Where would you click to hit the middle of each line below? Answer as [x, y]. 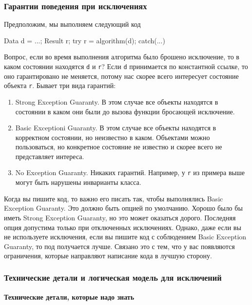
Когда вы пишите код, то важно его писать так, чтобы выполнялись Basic [114, 198]
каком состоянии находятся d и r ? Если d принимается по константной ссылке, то [126, 66]
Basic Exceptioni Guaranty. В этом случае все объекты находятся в [116, 128]
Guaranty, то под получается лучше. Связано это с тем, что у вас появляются [119, 246]
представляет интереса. [50, 156]
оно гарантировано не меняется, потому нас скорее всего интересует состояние [121, 76]
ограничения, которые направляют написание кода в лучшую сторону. [108, 256]
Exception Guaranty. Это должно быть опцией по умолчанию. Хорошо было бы [123, 208]
